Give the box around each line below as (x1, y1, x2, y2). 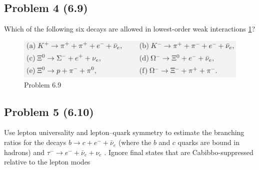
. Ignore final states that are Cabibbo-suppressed (104, 146, 253, 157)
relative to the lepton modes (4, 156, 90, 167)
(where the (118, 137, 151, 147)
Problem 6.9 (24, 79, 61, 89)
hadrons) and (4, 146, 45, 157)
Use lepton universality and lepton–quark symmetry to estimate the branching (4, 127, 244, 137)
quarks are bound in (177, 137, 240, 147)
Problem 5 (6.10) (4, 103, 94, 119)
